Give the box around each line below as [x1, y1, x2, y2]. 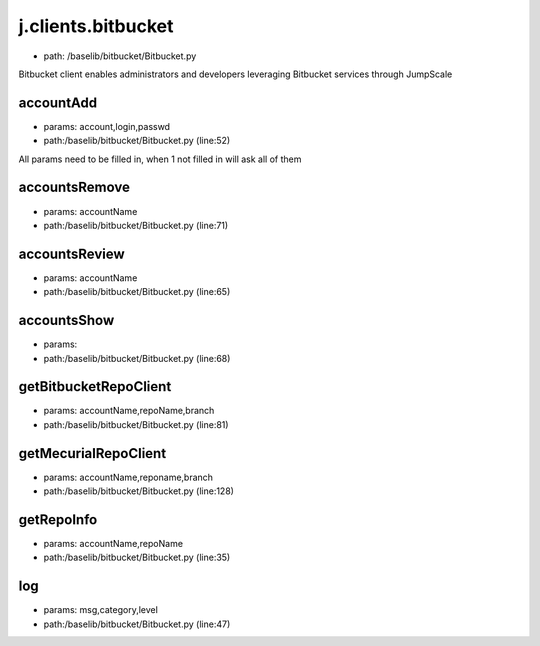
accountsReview [18, 245, 125, 262]
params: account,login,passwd [43, 120, 170, 132]
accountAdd [18, 94, 98, 111]
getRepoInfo [18, 511, 98, 528]
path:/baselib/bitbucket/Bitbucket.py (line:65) [43, 286, 231, 298]
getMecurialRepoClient [18, 445, 167, 462]
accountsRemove [18, 179, 130, 196]
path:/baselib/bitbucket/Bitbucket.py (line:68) [43, 352, 231, 364]
